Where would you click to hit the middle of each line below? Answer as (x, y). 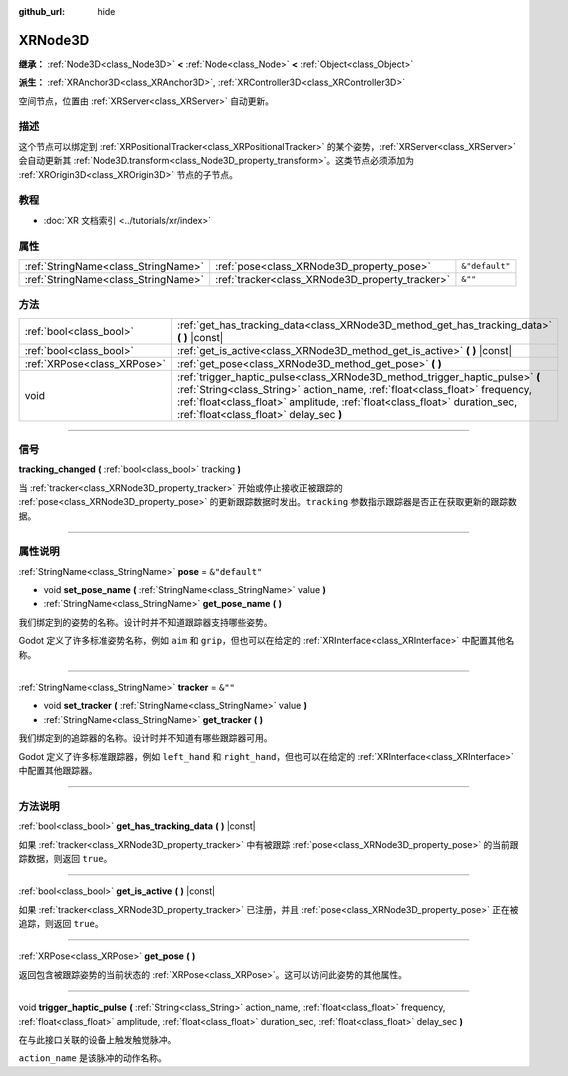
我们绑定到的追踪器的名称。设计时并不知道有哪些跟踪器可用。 (145, 738)
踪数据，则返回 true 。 (65, 858)
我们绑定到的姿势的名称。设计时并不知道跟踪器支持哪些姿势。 (145, 622)
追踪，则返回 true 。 (61, 924)
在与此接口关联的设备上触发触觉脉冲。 (97, 1040)
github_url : (41, 11)
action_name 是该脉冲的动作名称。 (92, 1058)
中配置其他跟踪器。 (58, 770)
